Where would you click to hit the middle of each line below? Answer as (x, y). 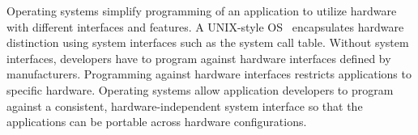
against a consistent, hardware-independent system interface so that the (185, 105)
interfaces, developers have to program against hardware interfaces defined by (199, 58)
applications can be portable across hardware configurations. (157, 122)
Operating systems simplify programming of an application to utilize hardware (202, 11)
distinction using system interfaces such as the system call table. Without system (208, 42)
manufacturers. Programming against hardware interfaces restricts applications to (209, 74)
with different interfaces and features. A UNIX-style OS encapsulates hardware (205, 26)
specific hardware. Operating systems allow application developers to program (200, 89)
